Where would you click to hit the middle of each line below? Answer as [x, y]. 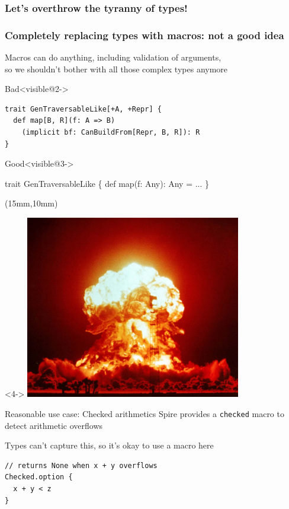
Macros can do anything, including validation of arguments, [113, 57]
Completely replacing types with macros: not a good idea [144, 35]
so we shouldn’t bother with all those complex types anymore [116, 69]
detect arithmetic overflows [54, 425]
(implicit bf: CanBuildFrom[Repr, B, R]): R [111, 133]
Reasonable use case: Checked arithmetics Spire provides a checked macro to [144, 413]
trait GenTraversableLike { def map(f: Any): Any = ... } [107, 183]
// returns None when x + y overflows [81, 465]
